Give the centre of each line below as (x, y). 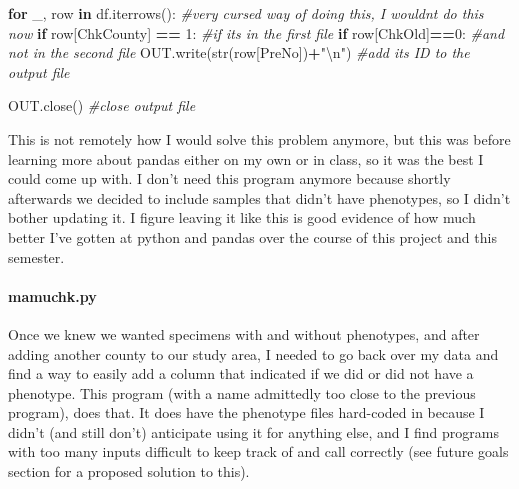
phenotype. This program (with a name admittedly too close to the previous (242, 392)
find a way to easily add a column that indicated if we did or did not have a (241, 373)
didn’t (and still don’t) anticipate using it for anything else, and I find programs (253, 431)
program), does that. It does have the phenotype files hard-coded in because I (246, 412)
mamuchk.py (52, 295)
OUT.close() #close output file (102, 105)
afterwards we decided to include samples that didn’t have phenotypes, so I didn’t (259, 197)
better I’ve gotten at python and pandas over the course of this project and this (252, 236)
